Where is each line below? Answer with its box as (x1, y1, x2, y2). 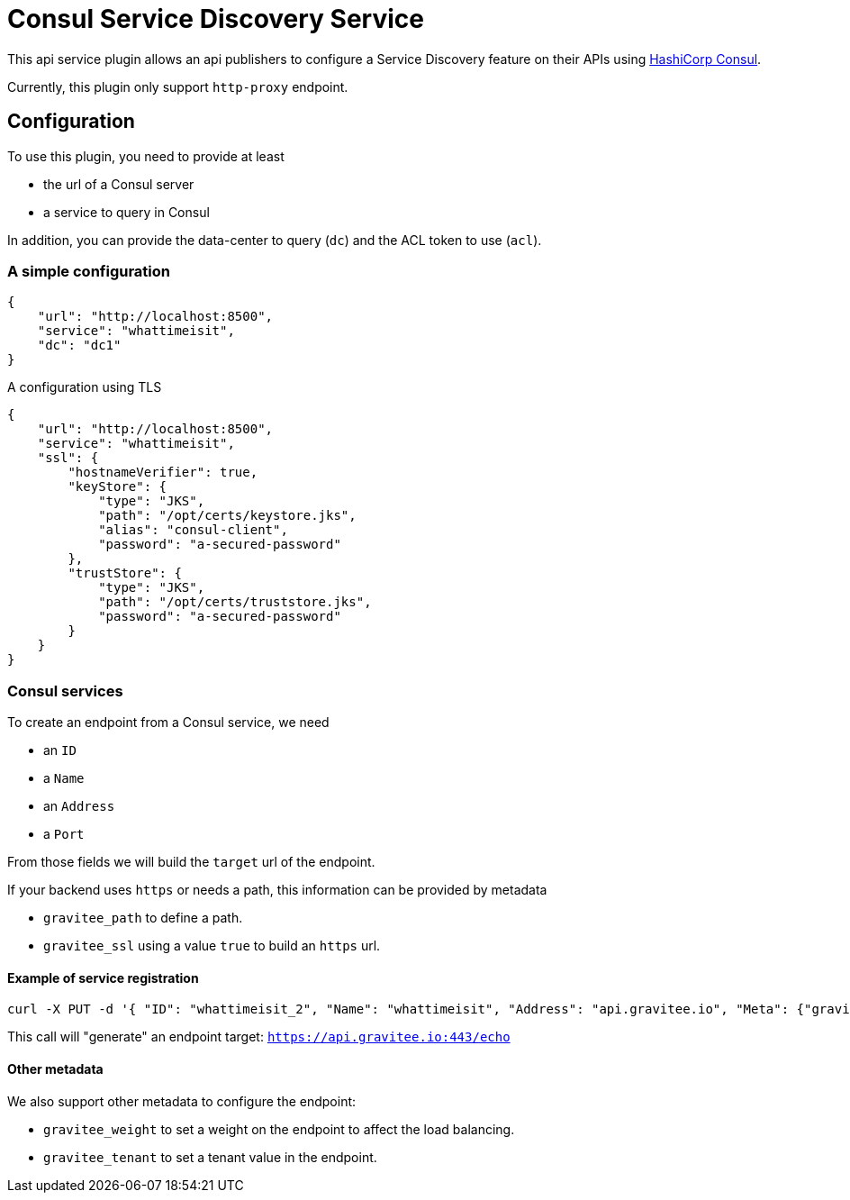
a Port (43, 826, 85, 842)
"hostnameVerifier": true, (68, 465, 258, 480)
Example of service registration (7, 969, 199, 986)
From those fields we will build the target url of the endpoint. (7, 854, 375, 870)
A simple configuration (7, 261, 170, 280)
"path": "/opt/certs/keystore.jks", (98, 508, 357, 523)
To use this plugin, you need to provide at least (7, 148, 285, 164)
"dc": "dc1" (37, 338, 122, 353)
